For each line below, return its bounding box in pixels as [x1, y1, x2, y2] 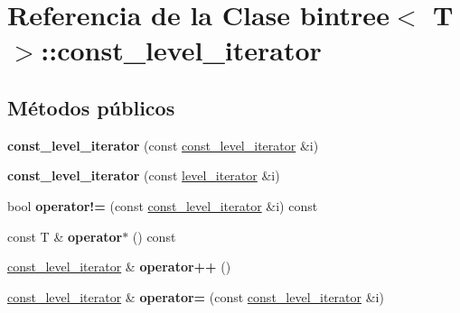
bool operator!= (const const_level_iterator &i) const [7, 196, 318, 215]
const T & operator [7, 226, 123, 245]
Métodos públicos [7, 93, 175, 121]
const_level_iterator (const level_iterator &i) [7, 166, 280, 185]
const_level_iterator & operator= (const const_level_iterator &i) [7, 287, 384, 306]
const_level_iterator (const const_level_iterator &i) [7, 135, 319, 154]
